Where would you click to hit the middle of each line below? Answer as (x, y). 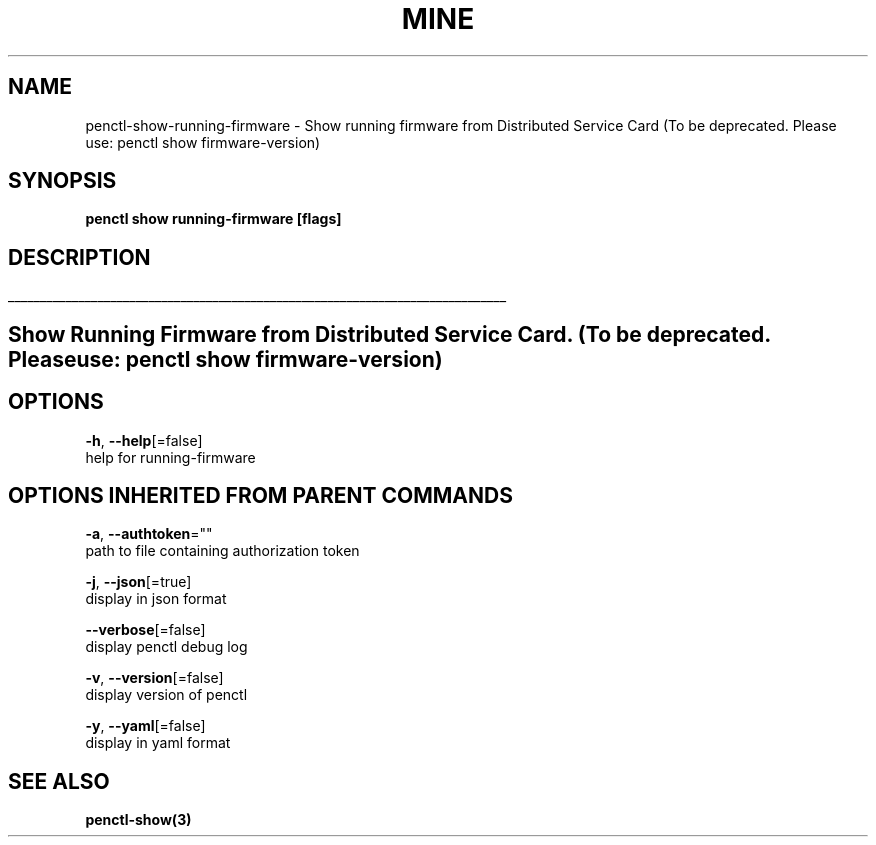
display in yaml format (158, 743)
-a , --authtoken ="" (149, 534)
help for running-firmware (170, 457)
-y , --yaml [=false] (145, 726)
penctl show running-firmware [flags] (213, 219)
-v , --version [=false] (154, 678)
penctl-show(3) (138, 820)
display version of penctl (166, 695)
